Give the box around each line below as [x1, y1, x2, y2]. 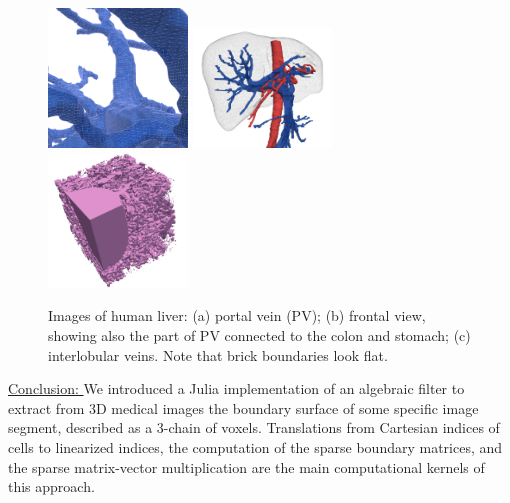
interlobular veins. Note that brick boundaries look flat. [48, 344, 388, 365]
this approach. [8, 476, 95, 497]
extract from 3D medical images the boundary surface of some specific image [8, 397, 479, 418]
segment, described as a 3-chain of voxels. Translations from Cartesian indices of [8, 417, 500, 438]
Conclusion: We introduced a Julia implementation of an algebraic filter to [8, 378, 465, 399]
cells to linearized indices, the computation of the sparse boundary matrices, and [8, 436, 503, 457]
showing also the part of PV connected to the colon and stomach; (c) [48, 324, 471, 345]
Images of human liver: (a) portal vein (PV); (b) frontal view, [48, 305, 426, 326]
